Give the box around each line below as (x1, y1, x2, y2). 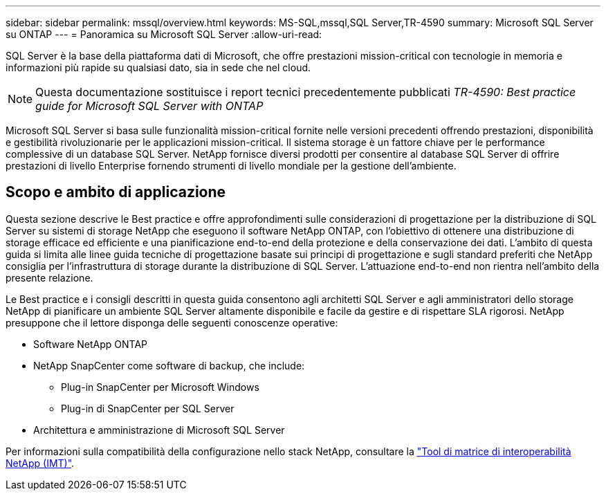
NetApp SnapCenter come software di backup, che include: (33, 359, 305, 371)
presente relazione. (6, 271, 93, 284)
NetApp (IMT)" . (6, 457, 75, 469)
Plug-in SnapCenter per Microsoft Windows (61, 380, 259, 393)
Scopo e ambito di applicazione (6, 183, 226, 201)
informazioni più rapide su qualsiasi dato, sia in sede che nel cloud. (6, 62, 311, 73)
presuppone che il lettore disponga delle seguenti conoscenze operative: (6, 316, 338, 329)
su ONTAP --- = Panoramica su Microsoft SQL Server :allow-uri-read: (6, 28, 322, 40)
